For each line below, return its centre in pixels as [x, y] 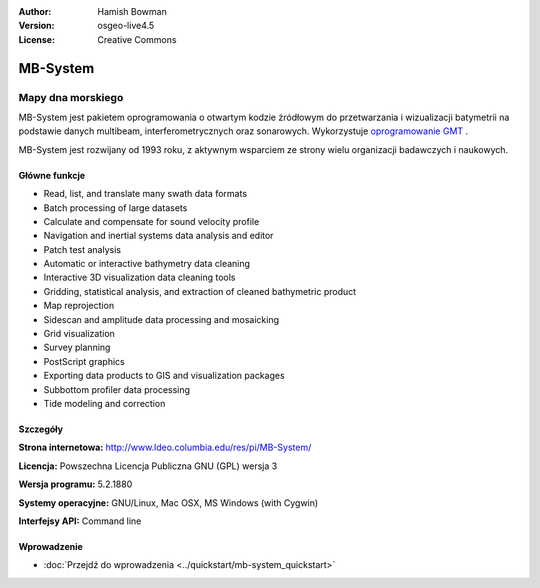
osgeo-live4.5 [126, 26]
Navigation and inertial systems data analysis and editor [158, 236]
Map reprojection [79, 306]
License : [36, 39]
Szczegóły [41, 429]
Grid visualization [79, 334]
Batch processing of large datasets [115, 207]
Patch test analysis [82, 249]
